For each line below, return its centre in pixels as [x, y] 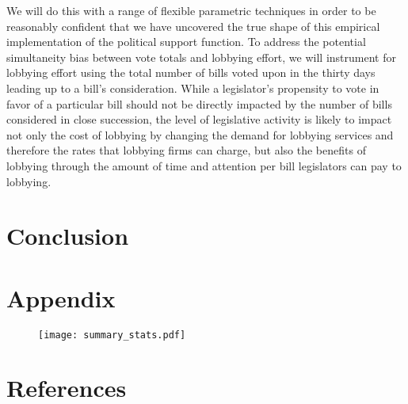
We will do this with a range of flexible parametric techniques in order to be [191, 10]
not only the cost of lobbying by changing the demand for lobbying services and [200, 134]
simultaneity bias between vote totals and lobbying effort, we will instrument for [201, 57]
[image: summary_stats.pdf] [112, 335]
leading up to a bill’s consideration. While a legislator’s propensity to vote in [193, 88]
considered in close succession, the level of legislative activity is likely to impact [199, 119]
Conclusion [68, 236]
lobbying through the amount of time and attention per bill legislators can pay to [204, 165]
